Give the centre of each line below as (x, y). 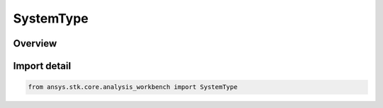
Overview (35, 43)
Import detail (42, 66)
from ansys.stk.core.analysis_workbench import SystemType (133, 87)
